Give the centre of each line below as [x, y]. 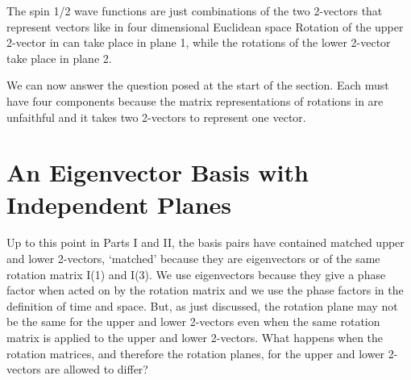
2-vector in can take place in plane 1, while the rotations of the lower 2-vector [199, 42]
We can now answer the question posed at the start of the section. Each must [198, 85]
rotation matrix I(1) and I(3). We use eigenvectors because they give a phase [196, 274]
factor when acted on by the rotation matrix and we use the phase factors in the [205, 290]
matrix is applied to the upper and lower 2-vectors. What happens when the [195, 338]
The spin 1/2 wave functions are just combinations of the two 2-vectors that [195, 10]
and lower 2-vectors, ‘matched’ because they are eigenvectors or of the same [193, 259]
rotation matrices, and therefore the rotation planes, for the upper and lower [196, 353]
